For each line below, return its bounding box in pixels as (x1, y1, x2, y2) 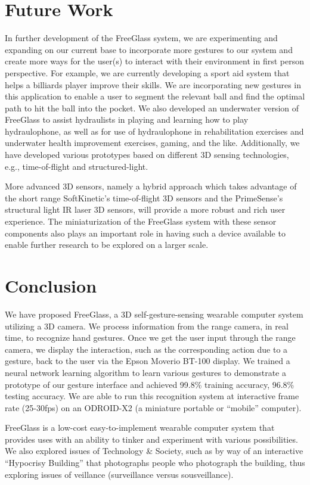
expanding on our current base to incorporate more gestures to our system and (5, 43, 293, 55)
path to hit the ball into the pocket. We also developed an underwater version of (5, 101, 299, 114)
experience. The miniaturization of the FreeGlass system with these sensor (5, 215, 277, 228)
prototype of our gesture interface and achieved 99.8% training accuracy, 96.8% (5, 378, 294, 390)
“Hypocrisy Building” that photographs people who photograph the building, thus (5, 456, 305, 469)
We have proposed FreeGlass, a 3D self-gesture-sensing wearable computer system (5, 307, 303, 320)
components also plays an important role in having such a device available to (5, 226, 286, 239)
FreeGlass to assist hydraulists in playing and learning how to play (5, 113, 249, 126)
